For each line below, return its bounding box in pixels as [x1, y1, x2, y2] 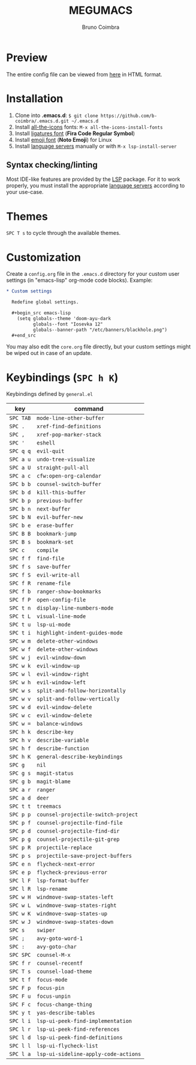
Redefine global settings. [11, 299, 79, 305]
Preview [6, 50, 48, 64]
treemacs [37, 803, 62, 810]
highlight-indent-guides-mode [37, 630, 123, 637]
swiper [37, 927, 56, 934]
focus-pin [37, 985, 65, 992]
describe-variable [37, 737, 89, 744]
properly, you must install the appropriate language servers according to [6, 182, 185, 189]
